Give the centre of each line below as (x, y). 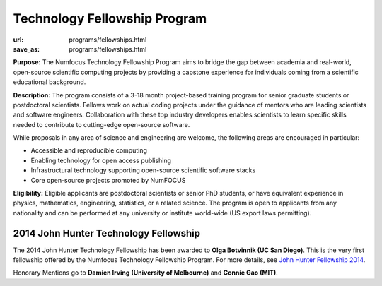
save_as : (27, 49)
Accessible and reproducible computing (89, 150)
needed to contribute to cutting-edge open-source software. (102, 124)
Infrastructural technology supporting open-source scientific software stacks (143, 170)
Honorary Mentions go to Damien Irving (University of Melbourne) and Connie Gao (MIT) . (146, 273)
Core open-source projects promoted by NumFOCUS (108, 180)
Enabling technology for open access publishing (101, 160)
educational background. (50, 82)
